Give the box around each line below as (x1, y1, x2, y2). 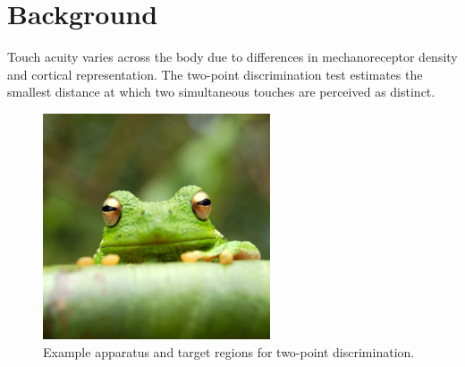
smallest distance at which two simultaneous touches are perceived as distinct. (7, 82, 435, 101)
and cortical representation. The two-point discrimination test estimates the (7, 64, 423, 83)
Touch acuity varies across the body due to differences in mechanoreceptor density (7, 47, 458, 66)
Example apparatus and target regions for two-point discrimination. (43, 342, 415, 361)
